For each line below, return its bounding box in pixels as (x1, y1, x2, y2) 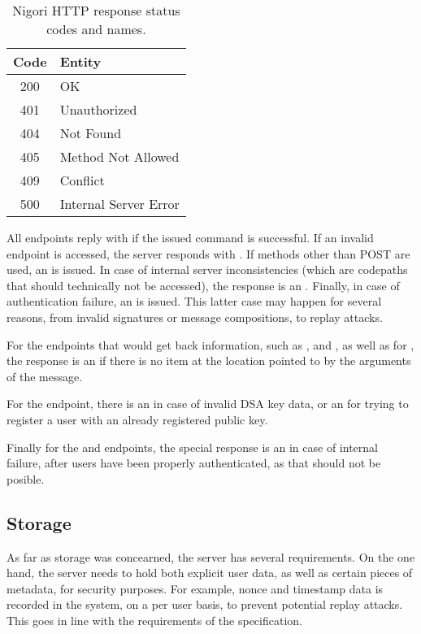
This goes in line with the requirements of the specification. (7, 611, 302, 628)
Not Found (59, 124, 122, 142)
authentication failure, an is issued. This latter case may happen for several (7, 293, 382, 310)
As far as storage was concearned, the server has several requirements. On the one (7, 548, 415, 565)
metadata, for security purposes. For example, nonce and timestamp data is (7, 580, 384, 597)
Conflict (59, 171, 105, 189)
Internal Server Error (59, 194, 180, 213)
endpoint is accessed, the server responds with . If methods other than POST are (7, 245, 410, 262)
